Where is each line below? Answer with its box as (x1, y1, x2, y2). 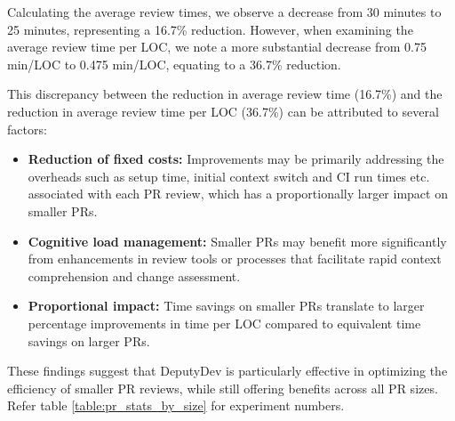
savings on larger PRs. (28, 331, 150, 350)
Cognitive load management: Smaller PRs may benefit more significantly (28, 231, 447, 250)
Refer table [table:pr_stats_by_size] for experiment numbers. (7, 396, 345, 415)
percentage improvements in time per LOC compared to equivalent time (28, 313, 421, 332)
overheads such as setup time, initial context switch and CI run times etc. (28, 166, 430, 185)
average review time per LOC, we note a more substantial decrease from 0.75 (7, 37, 427, 56)
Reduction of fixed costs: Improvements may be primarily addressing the (28, 150, 444, 168)
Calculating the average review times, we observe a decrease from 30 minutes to (7, 3, 442, 20)
